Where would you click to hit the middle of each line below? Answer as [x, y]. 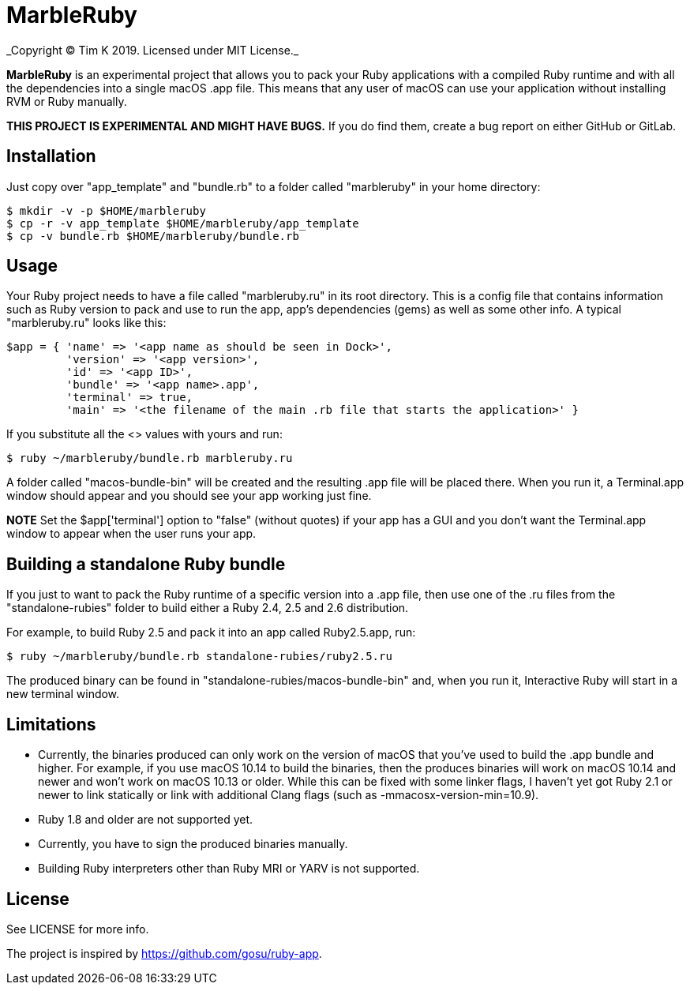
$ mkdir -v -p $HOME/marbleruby [106, 210]
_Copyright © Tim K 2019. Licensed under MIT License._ [153, 50]
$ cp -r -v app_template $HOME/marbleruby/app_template [183, 223]
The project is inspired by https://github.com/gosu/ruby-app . [164, 953]
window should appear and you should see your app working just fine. [189, 496]
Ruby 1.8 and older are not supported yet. [146, 820]
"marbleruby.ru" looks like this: [86, 323]
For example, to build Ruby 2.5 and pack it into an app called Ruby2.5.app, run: [211, 633]
